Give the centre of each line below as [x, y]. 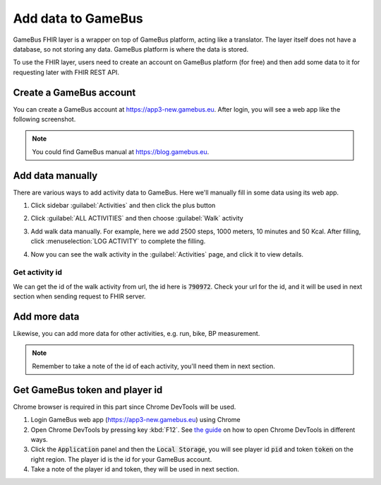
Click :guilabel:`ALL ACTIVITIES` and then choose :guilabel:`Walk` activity [137, 218]
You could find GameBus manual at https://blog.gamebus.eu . [121, 151]
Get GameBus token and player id [88, 390]
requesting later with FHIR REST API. [66, 72]
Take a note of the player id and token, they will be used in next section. [135, 469]
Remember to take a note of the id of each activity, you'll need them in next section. [153, 366]
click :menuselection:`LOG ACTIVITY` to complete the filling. [118, 241]
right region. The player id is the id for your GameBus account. [121, 459]
